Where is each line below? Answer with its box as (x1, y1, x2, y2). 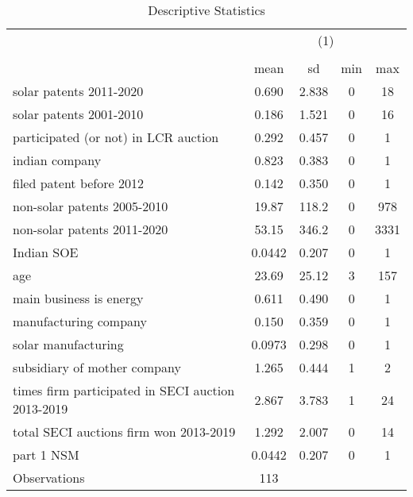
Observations (13, 468, 85, 487)
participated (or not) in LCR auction (13, 128, 219, 146)
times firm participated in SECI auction (13, 381, 235, 399)
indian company (13, 151, 102, 169)
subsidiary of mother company (13, 358, 181, 376)
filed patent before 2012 (13, 174, 144, 192)
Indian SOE (13, 243, 79, 261)
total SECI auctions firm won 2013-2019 (13, 422, 236, 441)
